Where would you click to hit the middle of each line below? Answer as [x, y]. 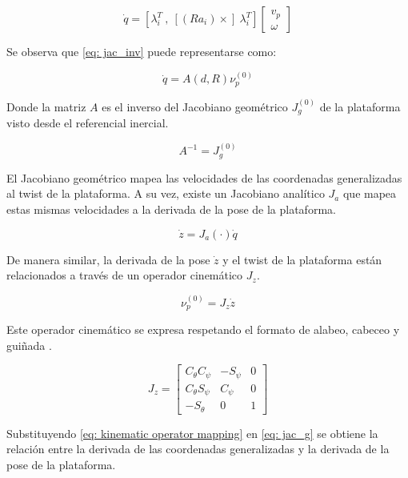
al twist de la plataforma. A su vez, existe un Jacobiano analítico [166, 193]
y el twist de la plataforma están [302, 259]
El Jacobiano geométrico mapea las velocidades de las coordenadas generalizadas [204, 177]
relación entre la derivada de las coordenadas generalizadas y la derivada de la [198, 449]
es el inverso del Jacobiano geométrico [195, 106]
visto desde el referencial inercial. [88, 123]
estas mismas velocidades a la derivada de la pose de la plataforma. [171, 209]
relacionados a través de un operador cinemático [125, 275]
